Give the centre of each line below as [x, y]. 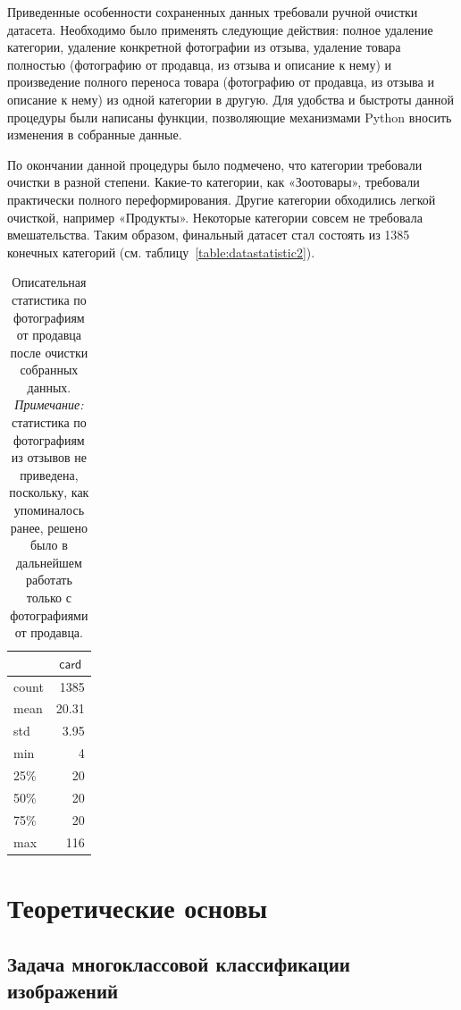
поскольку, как [49, 492]
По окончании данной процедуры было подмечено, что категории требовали [215, 164]
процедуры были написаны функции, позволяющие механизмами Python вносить [230, 117]
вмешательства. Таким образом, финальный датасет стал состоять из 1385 [209, 235]
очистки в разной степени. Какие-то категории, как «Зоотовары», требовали [214, 182]
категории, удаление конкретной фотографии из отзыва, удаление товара [204, 47]
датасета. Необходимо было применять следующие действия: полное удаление [220, 29]
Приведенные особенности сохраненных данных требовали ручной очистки [213, 12]
